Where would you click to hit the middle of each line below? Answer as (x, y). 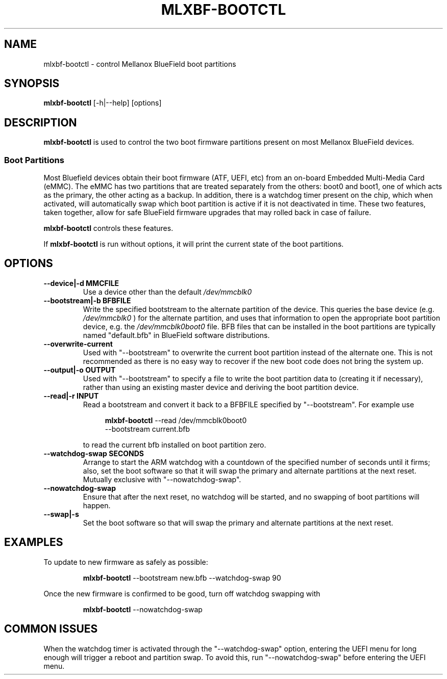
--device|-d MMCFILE (81, 283)
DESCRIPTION (41, 122)
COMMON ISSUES (51, 629)
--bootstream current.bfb (147, 429)
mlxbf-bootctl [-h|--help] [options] (103, 103)
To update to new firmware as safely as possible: (126, 562)
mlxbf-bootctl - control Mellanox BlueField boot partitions (140, 64)
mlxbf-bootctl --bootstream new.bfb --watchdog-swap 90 (182, 578)
